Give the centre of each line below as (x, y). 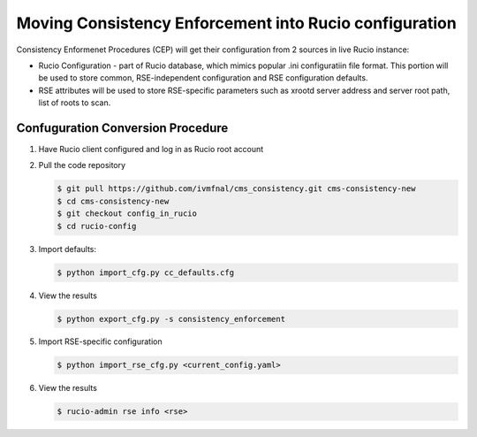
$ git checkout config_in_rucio (127, 214)
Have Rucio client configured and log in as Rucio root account (151, 149)
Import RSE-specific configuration (100, 341)
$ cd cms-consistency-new (113, 201)
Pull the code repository (82, 165)
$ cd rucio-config (97, 226)
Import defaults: (68, 249)
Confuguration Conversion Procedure (122, 128)
